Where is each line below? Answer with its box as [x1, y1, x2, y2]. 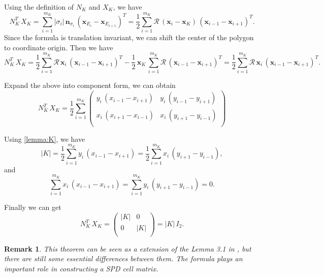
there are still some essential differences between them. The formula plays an [4, 253, 243, 264]
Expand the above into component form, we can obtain [4, 79, 176, 90]
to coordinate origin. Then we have [4, 42, 113, 52]
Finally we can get [4, 201, 61, 212]
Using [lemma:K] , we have [4, 133, 85, 144]
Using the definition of [4, 2, 74, 12]
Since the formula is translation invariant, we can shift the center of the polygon [4, 32, 254, 43]
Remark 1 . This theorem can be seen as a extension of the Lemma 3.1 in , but [4, 243, 251, 254]
